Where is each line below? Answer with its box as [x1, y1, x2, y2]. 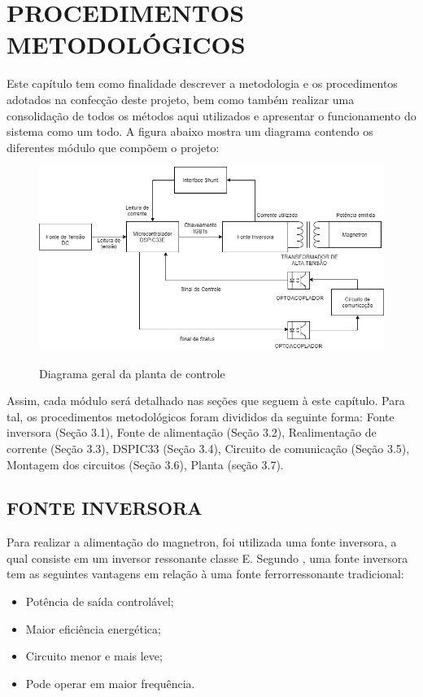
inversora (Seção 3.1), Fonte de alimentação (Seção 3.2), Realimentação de [7, 424, 377, 441]
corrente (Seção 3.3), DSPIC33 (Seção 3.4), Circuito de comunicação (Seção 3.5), [7, 439, 410, 456]
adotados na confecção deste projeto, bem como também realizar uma [7, 90, 355, 107]
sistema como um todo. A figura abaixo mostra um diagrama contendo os [7, 123, 373, 140]
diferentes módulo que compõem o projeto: [7, 138, 220, 155]
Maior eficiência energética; [25, 620, 161, 637]
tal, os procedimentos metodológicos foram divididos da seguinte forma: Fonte [7, 407, 395, 425]
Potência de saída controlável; [25, 593, 174, 610]
